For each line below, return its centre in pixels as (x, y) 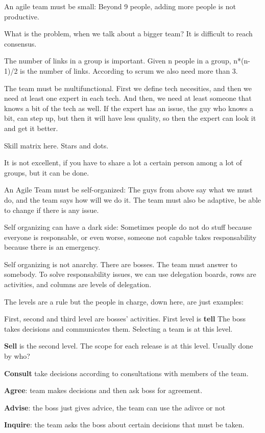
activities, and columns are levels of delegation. (78, 284)
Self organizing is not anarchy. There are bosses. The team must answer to (121, 264)
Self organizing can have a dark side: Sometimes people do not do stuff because (128, 227)
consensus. (20, 43)
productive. (22, 16)
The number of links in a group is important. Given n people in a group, (118, 61)
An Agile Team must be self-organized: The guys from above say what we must (128, 190)
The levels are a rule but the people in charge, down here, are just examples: (124, 301)
